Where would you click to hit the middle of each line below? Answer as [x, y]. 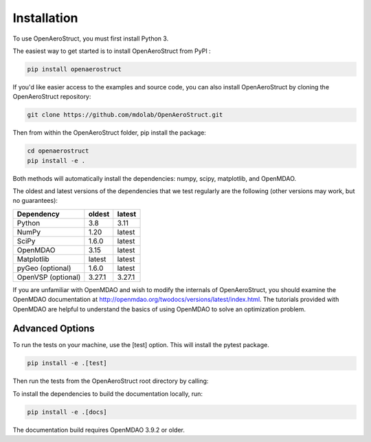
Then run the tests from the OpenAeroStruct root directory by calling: [111, 381]
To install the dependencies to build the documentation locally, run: [108, 394]
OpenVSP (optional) [49, 277]
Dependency [38, 214]
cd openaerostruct [58, 151]
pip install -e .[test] [67, 363]
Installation [45, 18]
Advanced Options [54, 329]
